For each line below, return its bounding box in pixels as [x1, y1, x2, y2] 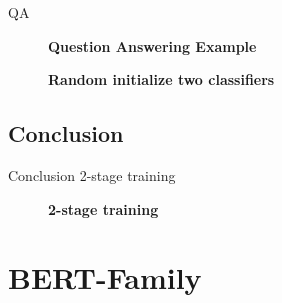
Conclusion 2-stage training [8, 164, 176, 185]
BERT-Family [8, 257, 202, 298]
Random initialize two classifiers [48, 69, 275, 90]
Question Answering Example [48, 35, 257, 56]
